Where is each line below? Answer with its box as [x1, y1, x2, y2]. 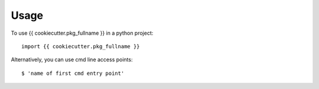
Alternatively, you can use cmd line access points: [11, 56, 133, 63]
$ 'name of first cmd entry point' [21, 70, 125, 77]
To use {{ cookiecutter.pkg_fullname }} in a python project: [11, 29, 154, 37]
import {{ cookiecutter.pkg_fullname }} [21, 43, 140, 50]
